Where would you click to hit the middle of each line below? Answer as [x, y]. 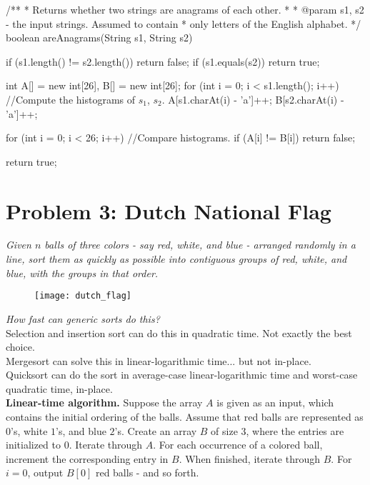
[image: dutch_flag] [83, 296]
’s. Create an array [156, 430]
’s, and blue [81, 430]
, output [45, 472]
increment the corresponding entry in [87, 458]
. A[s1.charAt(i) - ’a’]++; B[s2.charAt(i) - [253, 99]
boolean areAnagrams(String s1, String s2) [99, 37]
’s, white [29, 430]
